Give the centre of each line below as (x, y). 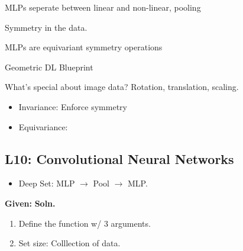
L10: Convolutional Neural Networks (119, 158)
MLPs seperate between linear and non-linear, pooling (103, 7)
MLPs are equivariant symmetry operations (84, 47)
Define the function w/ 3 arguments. (85, 223)
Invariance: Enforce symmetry (73, 106)
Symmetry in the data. (46, 27)
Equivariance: (43, 126)
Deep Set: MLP (47, 183)
